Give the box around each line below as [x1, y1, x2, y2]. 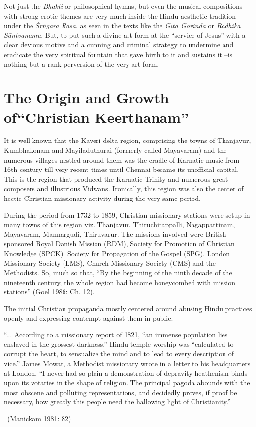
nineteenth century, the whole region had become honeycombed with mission [4, 277, 236, 287]
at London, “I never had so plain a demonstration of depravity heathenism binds [4, 368, 248, 378]
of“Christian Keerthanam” [4, 107, 189, 127]
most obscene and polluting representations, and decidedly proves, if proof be [4, 387, 237, 397]
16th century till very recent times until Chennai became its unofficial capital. [4, 164, 239, 174]
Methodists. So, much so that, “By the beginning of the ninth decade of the [4, 267, 232, 278]
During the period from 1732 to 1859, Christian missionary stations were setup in [4, 209, 250, 220]
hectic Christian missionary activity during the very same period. [4, 193, 201, 203]
